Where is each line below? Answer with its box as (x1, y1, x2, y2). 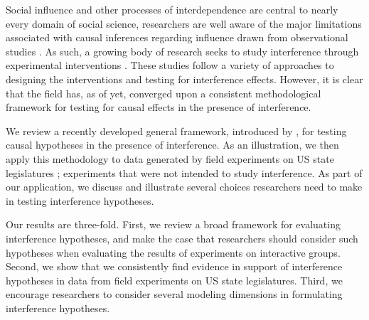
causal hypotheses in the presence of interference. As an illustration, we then (6, 137, 339, 152)
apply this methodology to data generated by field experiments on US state (6, 151, 334, 166)
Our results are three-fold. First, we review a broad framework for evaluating (6, 217, 341, 232)
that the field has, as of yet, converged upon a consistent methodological (6, 85, 321, 100)
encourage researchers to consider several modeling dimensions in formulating (6, 287, 343, 302)
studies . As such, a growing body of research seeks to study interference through (6, 43, 359, 58)
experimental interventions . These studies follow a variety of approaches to (6, 58, 334, 73)
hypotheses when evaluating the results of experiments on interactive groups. (6, 245, 341, 260)
